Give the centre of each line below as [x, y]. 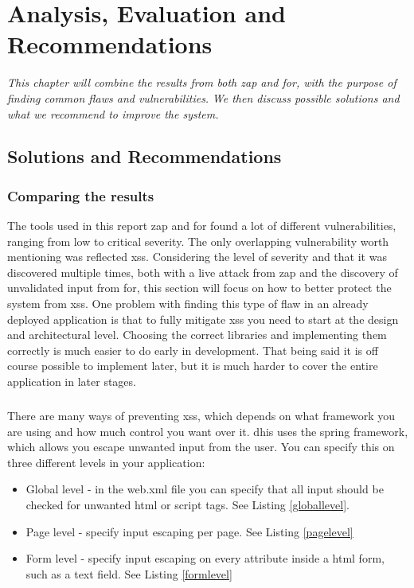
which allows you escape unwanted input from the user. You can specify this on [201, 447]
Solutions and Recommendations [145, 156]
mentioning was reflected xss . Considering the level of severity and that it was [197, 257]
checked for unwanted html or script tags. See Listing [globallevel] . [187, 504]
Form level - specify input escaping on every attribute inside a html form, [205, 558]
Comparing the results [81, 195]
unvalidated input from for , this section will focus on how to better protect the [199, 288]
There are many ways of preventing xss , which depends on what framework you [201, 415]
